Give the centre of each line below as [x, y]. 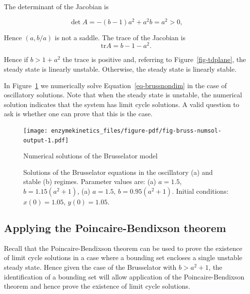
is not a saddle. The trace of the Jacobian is [120, 37]
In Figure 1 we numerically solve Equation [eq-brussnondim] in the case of [115, 85]
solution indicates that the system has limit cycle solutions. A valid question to [122, 104]
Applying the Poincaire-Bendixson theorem [115, 227]
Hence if [16, 59]
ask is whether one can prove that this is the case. [78, 114]
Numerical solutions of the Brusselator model [91, 156]
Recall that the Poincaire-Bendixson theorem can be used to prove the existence [123, 248]
